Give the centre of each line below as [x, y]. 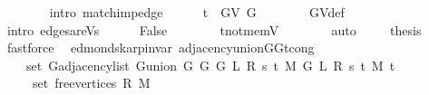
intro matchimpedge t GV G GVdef [197, 12]
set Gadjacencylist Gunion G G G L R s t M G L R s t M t [210, 65]
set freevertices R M [91, 83]
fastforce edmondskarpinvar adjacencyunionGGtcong [161, 47]
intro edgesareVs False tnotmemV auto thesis [214, 29]
